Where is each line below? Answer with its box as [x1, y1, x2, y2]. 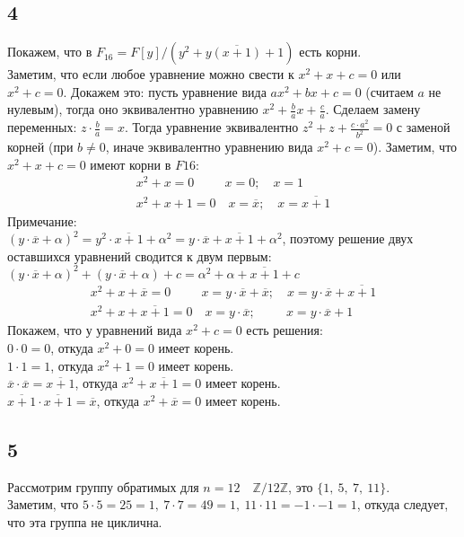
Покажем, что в [7, 42, 92, 61]
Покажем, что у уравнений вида [7, 321, 182, 339]
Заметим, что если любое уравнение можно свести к [7, 65, 294, 84]
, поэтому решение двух [282, 229, 414, 248]
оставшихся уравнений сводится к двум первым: [7, 246, 272, 265]
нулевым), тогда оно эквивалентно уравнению [7, 100, 258, 119]
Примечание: [7, 211, 77, 230]
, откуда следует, [356, 495, 449, 514]
